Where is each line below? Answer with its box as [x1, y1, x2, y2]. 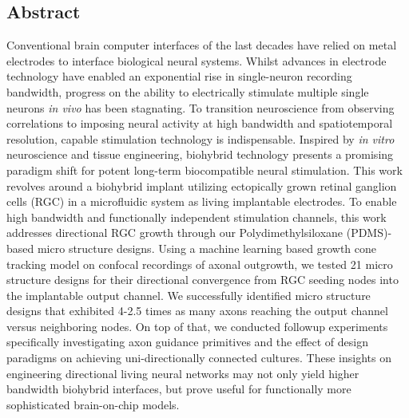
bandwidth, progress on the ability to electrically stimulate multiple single [6, 83, 369, 100]
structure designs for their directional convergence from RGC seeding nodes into [6, 271, 399, 288]
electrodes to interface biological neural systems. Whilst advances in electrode [6, 52, 387, 69]
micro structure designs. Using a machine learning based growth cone [37, 239, 377, 256]
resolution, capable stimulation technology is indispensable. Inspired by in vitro [6, 130, 395, 147]
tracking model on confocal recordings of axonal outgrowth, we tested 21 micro [6, 255, 393, 272]
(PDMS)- [346, 224, 392, 241]
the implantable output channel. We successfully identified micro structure [6, 286, 371, 303]
